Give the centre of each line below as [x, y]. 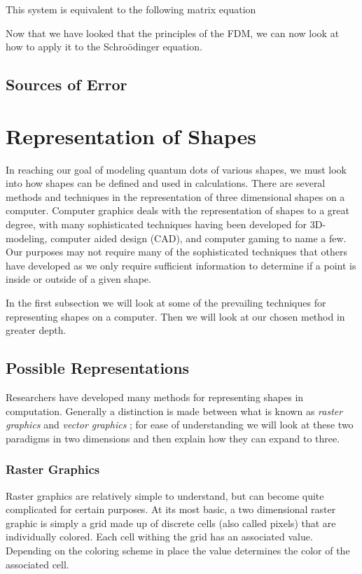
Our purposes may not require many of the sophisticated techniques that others [176, 252]
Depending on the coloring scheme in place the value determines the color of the [178, 550]
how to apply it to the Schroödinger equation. [104, 47]
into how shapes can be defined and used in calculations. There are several [166, 183]
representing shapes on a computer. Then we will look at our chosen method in [175, 316]
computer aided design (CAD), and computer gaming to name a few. [199, 238]
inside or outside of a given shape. [78, 279]
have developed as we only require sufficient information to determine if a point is [181, 265]
